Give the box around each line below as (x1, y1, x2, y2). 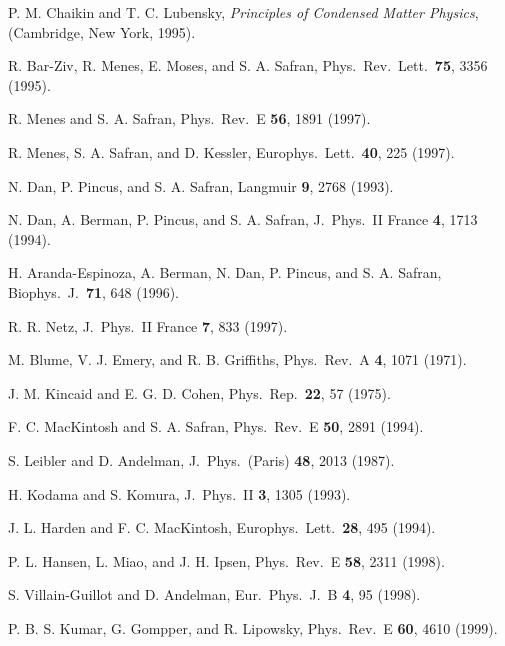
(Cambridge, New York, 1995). (8, 21, 196, 42)
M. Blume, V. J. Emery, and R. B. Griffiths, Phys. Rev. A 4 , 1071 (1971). (8, 349, 467, 370)
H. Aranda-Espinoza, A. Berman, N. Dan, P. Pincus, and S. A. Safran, (8, 262, 442, 283)
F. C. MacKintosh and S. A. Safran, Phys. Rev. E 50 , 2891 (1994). (8, 416, 424, 437)
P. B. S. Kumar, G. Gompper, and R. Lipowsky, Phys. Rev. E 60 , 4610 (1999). (8, 617, 498, 638)
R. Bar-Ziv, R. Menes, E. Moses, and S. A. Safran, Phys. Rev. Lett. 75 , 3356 (8, 55, 488, 76)
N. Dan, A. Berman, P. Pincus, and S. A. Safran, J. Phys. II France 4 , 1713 (8, 209, 478, 230)
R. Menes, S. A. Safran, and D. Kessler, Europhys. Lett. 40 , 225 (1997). (8, 141, 455, 162)
